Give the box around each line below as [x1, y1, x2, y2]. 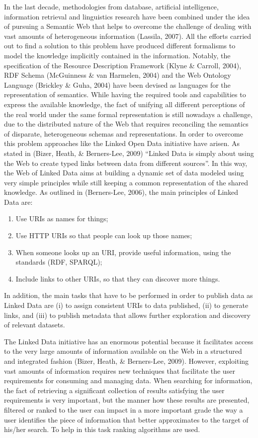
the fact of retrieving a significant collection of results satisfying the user [4, 385, 225, 395]
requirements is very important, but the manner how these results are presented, [4, 395, 250, 405]
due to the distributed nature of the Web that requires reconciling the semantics [4, 119, 249, 129]
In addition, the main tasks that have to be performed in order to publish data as [4, 290, 253, 300]
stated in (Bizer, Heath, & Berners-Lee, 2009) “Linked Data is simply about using [4, 147, 254, 158]
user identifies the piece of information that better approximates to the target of [4, 414, 249, 425]
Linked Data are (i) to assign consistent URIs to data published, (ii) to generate [4, 300, 249, 310]
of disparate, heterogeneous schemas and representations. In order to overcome [4, 128, 243, 139]
